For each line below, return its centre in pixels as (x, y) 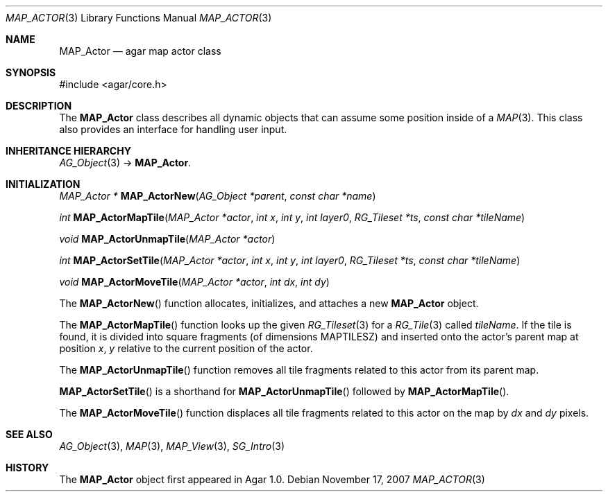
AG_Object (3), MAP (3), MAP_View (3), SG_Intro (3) (172, 446)
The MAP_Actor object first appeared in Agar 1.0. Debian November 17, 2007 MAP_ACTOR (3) (272, 479)
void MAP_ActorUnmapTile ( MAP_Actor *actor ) (167, 239)
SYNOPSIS (31, 72)
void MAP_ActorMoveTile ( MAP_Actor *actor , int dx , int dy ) (194, 282)
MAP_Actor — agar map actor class (140, 51)
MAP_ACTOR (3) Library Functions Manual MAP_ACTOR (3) (139, 18)
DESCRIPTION (39, 106)
